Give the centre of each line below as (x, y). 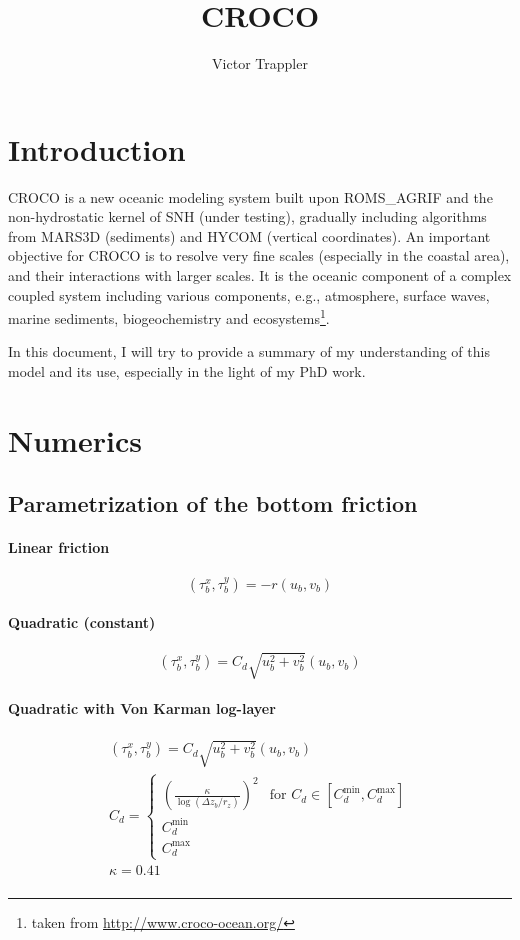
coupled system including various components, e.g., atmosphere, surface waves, (249, 294)
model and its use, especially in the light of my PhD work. (187, 371)
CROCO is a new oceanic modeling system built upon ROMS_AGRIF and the (250, 196)
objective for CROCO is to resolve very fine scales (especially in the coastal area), (259, 255)
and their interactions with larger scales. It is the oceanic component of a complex (260, 275)
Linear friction (59, 547)
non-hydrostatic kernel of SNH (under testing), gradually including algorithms (247, 216)
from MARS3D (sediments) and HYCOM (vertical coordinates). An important (249, 235)
